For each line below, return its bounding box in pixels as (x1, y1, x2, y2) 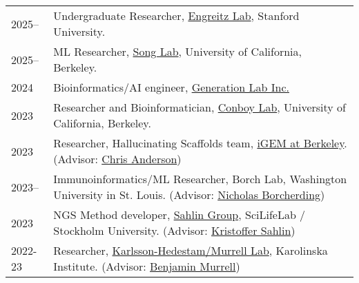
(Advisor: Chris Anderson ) (53, 151, 182, 167)
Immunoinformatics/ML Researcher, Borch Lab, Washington (53, 171, 347, 187)
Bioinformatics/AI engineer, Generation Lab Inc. (53, 79, 289, 95)
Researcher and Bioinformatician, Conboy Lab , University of (53, 99, 346, 115)
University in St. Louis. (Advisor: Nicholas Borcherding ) (53, 187, 325, 202)
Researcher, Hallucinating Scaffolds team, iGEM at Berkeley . (53, 135, 347, 151)
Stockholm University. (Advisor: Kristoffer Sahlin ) (53, 222, 295, 238)
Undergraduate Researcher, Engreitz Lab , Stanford (53, 8, 300, 23)
